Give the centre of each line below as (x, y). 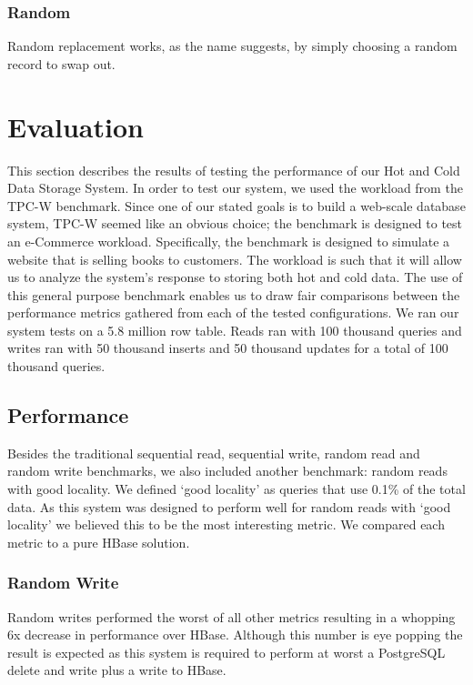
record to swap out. (61, 63)
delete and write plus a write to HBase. (117, 670)
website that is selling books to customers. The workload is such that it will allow (235, 259)
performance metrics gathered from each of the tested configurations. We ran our (233, 312)
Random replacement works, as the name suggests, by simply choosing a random (232, 46)
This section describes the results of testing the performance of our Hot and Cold (234, 170)
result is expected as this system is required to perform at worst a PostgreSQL (226, 652)
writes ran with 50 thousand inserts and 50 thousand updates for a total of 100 (228, 348)
